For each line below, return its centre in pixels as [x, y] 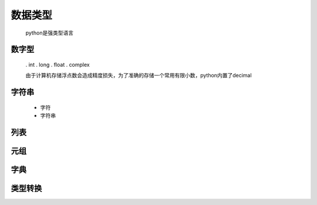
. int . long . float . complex [58, 64]
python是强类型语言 [49, 33]
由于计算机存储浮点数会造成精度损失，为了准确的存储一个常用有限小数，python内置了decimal [139, 76]
